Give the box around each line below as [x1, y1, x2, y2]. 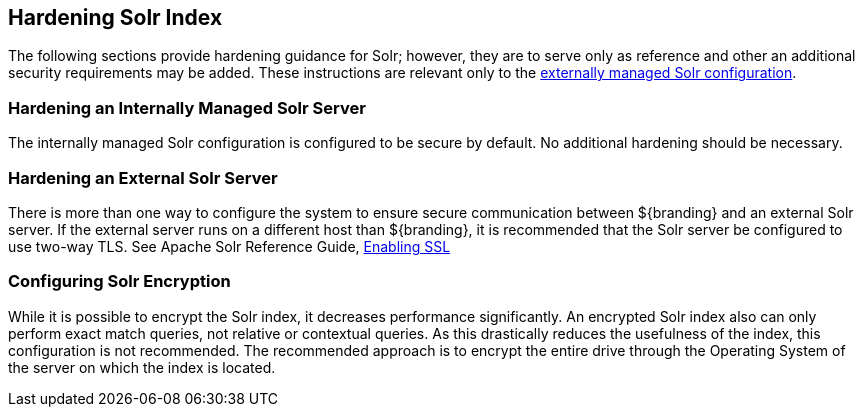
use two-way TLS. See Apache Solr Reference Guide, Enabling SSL [8, 237, 451, 255]
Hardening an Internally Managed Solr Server [8, 97, 366, 118]
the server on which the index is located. [8, 358, 276, 376]
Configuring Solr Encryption [8, 271, 231, 292]
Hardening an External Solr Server [8, 167, 278, 188]
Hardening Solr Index [8, 5, 223, 30]
